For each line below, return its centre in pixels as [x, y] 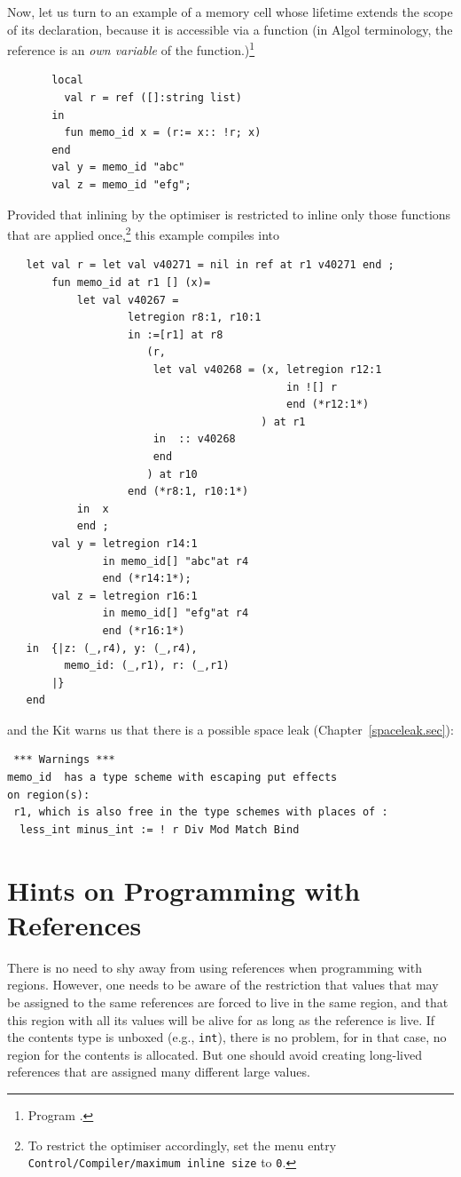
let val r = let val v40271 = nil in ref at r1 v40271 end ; [210, 265]
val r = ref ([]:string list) [153, 98]
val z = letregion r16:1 [125, 596]
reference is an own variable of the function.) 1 [131, 48]
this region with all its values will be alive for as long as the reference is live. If [221, 1019]
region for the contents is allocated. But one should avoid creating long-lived [215, 1054]
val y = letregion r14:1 [125, 543]
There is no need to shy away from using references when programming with [215, 967]
